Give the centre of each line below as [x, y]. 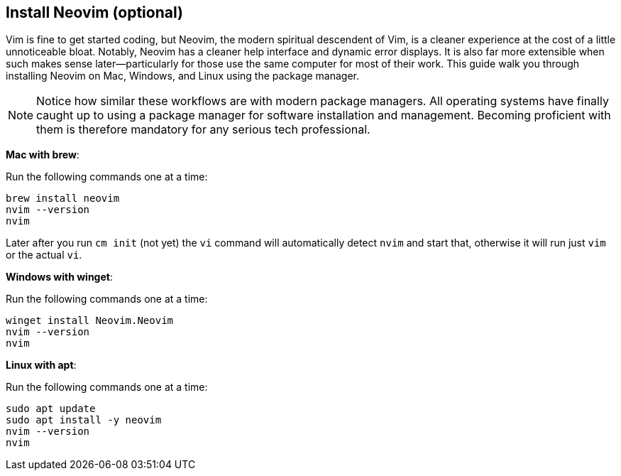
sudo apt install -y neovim [84, 420]
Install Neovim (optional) [94, 12]
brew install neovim [63, 199]
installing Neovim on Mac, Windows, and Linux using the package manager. [183, 76]
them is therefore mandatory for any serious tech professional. [203, 130]
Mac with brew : [43, 155]
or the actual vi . [44, 255]
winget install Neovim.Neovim [90, 321]
